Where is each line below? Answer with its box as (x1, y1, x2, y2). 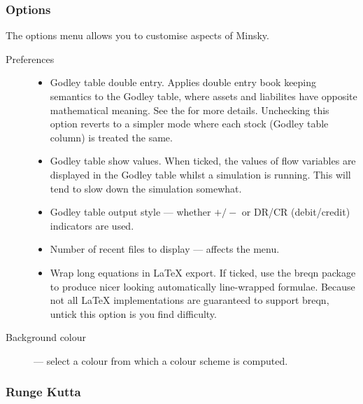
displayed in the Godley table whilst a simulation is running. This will (50, 167, 351, 181)
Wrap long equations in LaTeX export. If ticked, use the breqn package (50, 265, 356, 279)
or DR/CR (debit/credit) (241, 204, 350, 219)
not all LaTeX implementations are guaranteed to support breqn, (50, 293, 329, 307)
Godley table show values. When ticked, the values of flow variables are (50, 153, 356, 168)
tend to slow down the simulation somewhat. (50, 181, 242, 195)
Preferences (6, 51, 55, 66)
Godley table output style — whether (50, 204, 211, 219)
